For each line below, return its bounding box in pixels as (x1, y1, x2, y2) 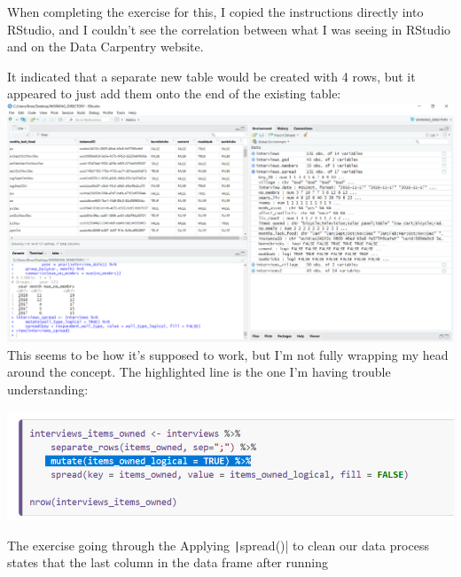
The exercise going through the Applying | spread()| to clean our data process (7, 535, 429, 554)
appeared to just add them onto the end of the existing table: (7, 84, 341, 103)
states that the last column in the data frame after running (7, 553, 329, 572)
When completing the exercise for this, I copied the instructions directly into (7, 3, 424, 20)
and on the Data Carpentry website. (7, 37, 204, 56)
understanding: (7, 379, 89, 398)
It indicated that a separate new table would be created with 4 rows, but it (7, 66, 416, 85)
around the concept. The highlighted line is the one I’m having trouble (7, 363, 391, 381)
